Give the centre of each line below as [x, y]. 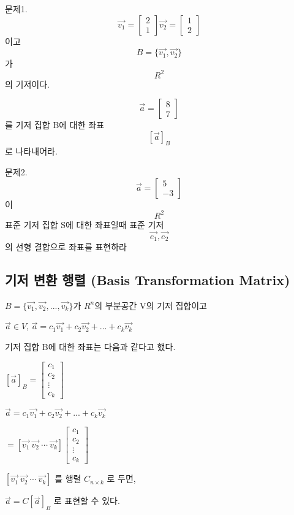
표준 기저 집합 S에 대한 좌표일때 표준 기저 [85, 224]
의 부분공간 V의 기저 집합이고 [151, 305]
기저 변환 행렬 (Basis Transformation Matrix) [148, 280]
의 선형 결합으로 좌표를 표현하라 [66, 247]
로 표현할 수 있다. [87, 501]
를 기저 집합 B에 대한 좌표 [55, 125]
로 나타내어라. [31, 151]
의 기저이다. [27, 84]
